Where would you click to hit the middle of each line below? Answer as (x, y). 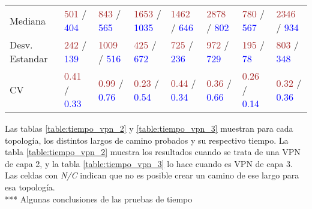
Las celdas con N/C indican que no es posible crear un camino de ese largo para (152, 175)
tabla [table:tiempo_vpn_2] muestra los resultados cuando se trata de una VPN (153, 152)
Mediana (28, 20)
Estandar (29, 58)
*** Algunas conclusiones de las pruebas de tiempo (99, 199)
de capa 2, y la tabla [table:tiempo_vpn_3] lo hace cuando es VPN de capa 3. (149, 163)
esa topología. (30, 187)
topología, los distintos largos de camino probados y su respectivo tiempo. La (147, 140)
